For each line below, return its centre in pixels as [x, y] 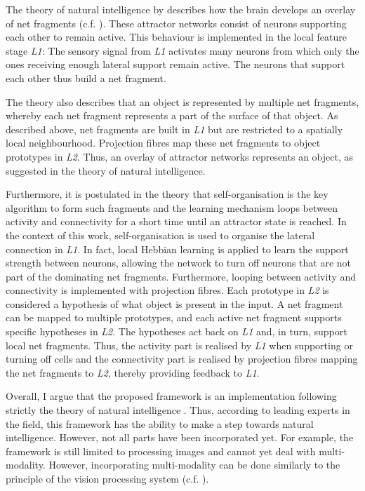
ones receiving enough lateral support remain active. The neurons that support [175, 64]
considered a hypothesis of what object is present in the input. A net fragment [174, 303]
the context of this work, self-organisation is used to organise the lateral [160, 235]
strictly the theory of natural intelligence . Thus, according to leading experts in [178, 410]
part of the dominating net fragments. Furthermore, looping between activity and [181, 276]
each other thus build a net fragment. [86, 78]
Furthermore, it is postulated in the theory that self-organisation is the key [167, 194]
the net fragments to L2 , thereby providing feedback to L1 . [133, 372]
